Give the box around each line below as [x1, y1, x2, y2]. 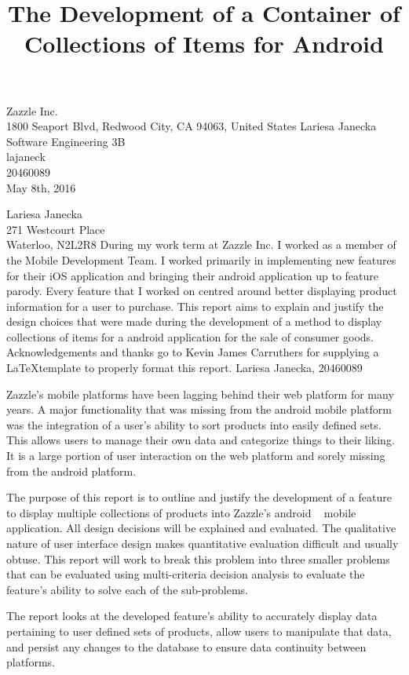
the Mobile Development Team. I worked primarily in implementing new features [6, 251, 396, 268]
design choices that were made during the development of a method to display [6, 313, 382, 330]
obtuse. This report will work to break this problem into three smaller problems [6, 550, 390, 567]
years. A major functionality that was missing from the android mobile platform [6, 401, 392, 418]
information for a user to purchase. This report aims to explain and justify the [6, 297, 384, 314]
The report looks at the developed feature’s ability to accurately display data [6, 607, 378, 624]
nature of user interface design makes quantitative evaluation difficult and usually [6, 535, 399, 551]
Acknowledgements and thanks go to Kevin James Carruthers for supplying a [6, 344, 379, 360]
